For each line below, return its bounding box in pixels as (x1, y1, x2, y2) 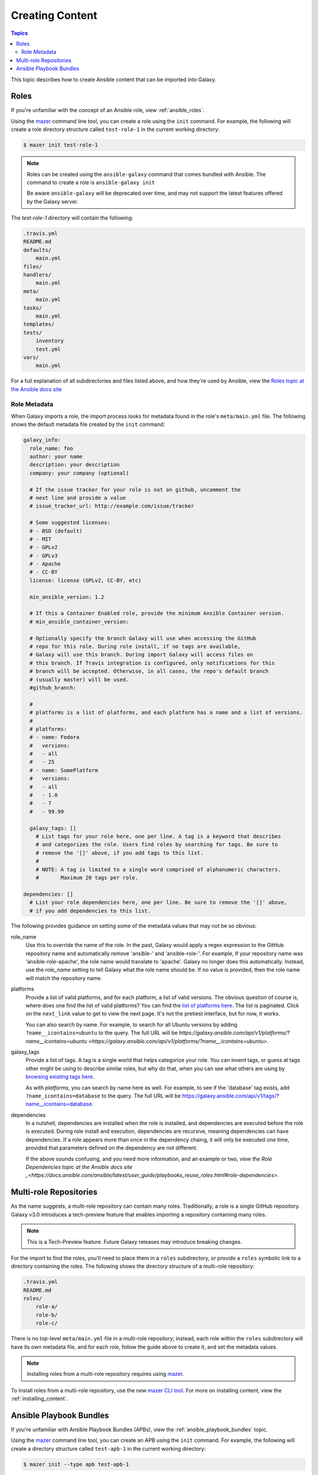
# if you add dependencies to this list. (29, 907, 151, 914)
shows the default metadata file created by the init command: (11, 421, 165, 428)
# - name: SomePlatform (29, 767, 98, 773)
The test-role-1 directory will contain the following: (11, 214, 134, 221)
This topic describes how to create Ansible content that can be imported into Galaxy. (11, 76, 217, 83)
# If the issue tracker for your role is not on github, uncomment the (29, 486, 241, 493)
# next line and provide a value (29, 494, 126, 501)
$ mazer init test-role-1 (23, 142, 98, 149)
